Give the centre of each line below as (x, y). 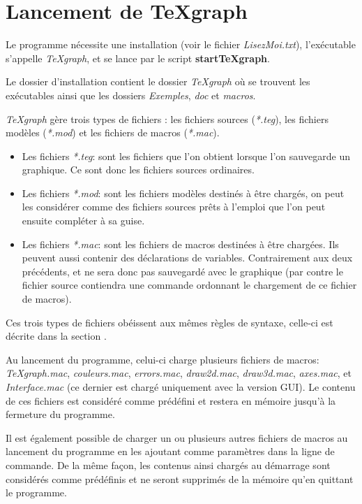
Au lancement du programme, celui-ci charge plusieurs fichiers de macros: (163, 359)
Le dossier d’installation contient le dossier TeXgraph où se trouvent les (158, 81)
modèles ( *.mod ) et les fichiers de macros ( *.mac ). (113, 132)
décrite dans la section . (56, 336)
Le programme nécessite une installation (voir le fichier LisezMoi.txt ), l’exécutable (181, 44)
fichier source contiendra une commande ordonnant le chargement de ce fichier (189, 285)
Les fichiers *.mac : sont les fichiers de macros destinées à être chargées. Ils (180, 244)
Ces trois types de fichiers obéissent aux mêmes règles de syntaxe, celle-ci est (169, 322)
